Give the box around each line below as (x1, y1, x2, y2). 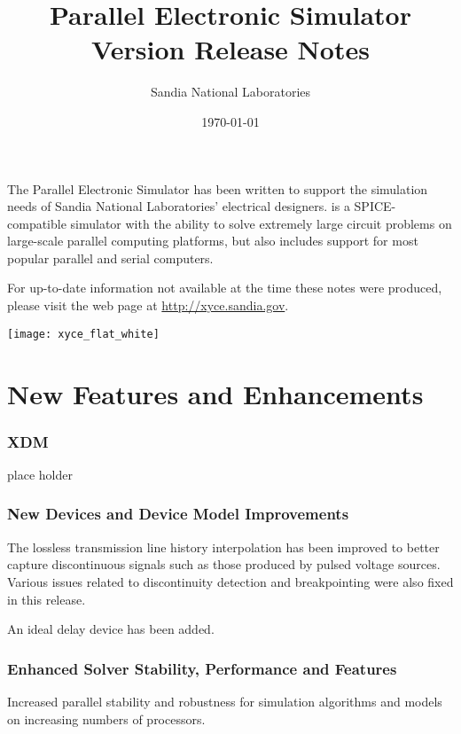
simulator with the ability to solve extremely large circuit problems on (70, 214, 452, 232)
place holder (7, 465, 73, 483)
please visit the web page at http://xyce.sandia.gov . (7, 296, 289, 315)
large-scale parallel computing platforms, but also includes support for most (7, 231, 418, 250)
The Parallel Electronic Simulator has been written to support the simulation (7, 179, 428, 198)
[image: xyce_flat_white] (7, 327, 160, 340)
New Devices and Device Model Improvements (7, 503, 349, 525)
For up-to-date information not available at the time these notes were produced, (7, 278, 442, 297)
